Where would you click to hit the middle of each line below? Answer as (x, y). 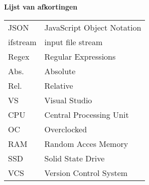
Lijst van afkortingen (41, 7)
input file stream (73, 42)
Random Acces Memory (86, 143)
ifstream (22, 42)
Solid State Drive (74, 158)
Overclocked (66, 129)
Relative (59, 85)
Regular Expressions (80, 56)
